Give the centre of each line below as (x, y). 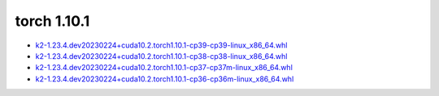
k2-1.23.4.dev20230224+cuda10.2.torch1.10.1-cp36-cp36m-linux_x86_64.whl (165, 79)
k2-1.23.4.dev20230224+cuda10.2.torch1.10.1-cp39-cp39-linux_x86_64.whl (161, 45)
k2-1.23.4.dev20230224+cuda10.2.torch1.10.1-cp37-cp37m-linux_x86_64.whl (164, 68)
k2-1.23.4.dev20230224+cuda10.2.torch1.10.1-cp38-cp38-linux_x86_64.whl (161, 56)
